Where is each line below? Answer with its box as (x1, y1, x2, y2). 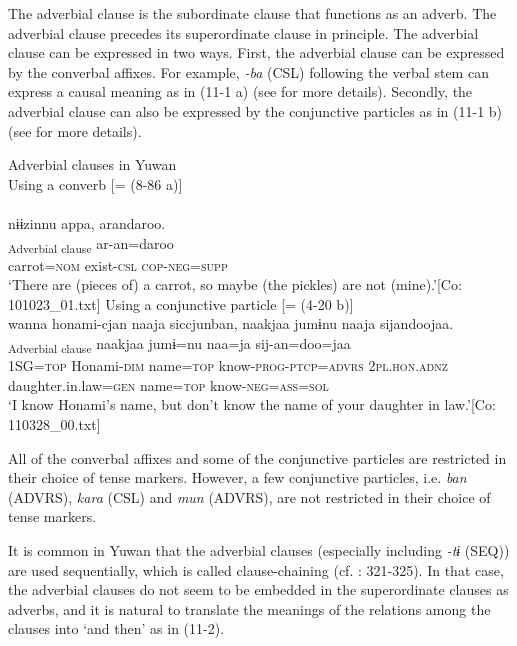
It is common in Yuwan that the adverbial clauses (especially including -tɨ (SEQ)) (8, 539, 510, 560)
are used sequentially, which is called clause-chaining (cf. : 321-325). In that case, (8, 559, 504, 580)
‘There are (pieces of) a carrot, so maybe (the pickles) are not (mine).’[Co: (8, 274, 462, 295)
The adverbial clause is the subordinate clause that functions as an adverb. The (8, 3, 497, 23)
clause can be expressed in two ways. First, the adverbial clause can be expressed (8, 42, 505, 63)
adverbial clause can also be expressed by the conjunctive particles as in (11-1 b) (8, 100, 503, 121)
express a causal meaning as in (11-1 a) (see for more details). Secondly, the (8, 81, 473, 102)
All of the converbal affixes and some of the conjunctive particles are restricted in (8, 447, 507, 468)
